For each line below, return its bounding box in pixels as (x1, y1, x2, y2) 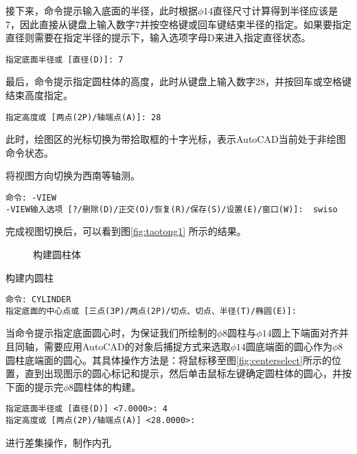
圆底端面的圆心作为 (246, 339, 332, 354)
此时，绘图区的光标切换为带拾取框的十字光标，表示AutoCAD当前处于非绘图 (5, 132, 346, 146)
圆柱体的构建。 (73, 379, 141, 394)
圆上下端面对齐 (271, 326, 339, 340)
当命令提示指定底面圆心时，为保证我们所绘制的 (5, 326, 217, 340)
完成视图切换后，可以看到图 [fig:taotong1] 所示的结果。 (5, 224, 246, 238)
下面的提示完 (5, 379, 63, 394)
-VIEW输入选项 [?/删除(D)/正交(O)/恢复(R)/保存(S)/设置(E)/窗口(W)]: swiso (5, 204, 338, 214)
